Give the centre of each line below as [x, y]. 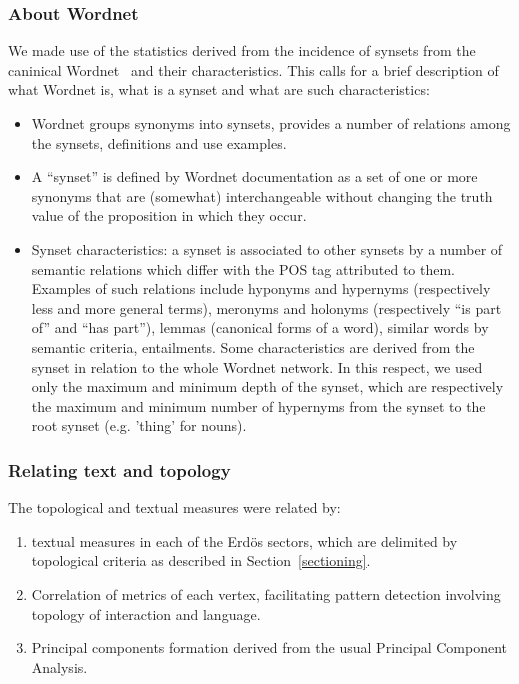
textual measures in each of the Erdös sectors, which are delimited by [244, 540]
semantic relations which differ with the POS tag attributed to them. [243, 268]
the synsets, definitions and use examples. [159, 142]
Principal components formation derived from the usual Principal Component [269, 647]
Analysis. [59, 666]
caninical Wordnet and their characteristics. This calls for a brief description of [253, 69]
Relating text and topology [119, 469]
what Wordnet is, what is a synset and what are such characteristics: [219, 89]
